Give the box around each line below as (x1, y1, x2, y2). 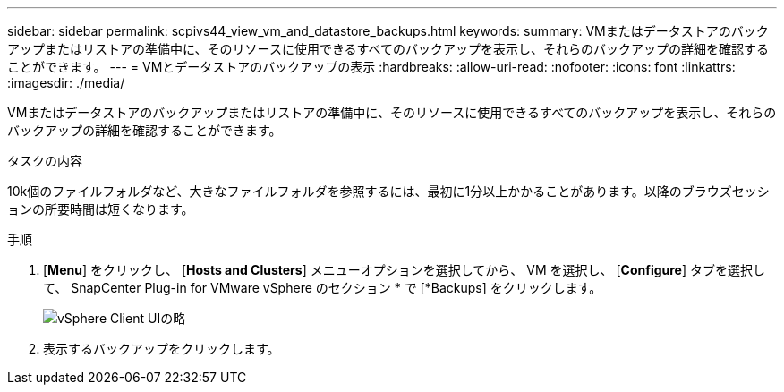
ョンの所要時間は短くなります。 (7, 201, 194, 217)
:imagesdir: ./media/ (7, 75, 125, 90)
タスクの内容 (7, 153, 82, 168)
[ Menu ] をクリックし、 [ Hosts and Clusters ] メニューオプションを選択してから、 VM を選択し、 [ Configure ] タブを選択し (43, 262, 765, 277)
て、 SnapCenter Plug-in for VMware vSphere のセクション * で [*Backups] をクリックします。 (43, 280, 602, 295)
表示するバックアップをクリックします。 (43, 341, 280, 356)
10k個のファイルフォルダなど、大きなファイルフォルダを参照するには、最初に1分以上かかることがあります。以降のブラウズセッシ (7, 183, 770, 199)
